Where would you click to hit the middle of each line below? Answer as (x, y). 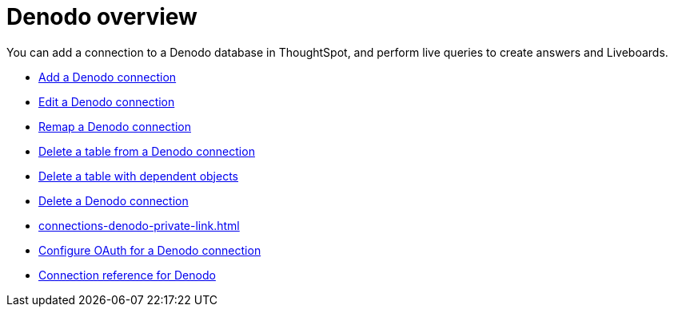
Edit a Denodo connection (107, 101)
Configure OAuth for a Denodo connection (150, 250)
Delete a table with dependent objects (138, 176)
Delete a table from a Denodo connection (147, 151)
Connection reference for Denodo (127, 275)
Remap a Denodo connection (115, 126)
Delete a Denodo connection (114, 200)
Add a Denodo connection (108, 77)
